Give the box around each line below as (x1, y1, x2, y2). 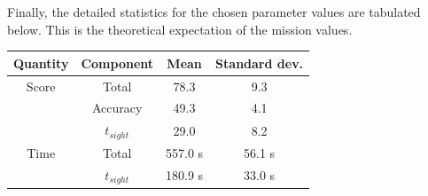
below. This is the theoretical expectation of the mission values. (7, 20, 353, 38)
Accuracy (92, 98, 143, 117)
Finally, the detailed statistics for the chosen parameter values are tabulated (7, 3, 421, 20)
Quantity (13, 53, 69, 72)
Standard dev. (215, 53, 304, 72)
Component (81, 53, 154, 72)
